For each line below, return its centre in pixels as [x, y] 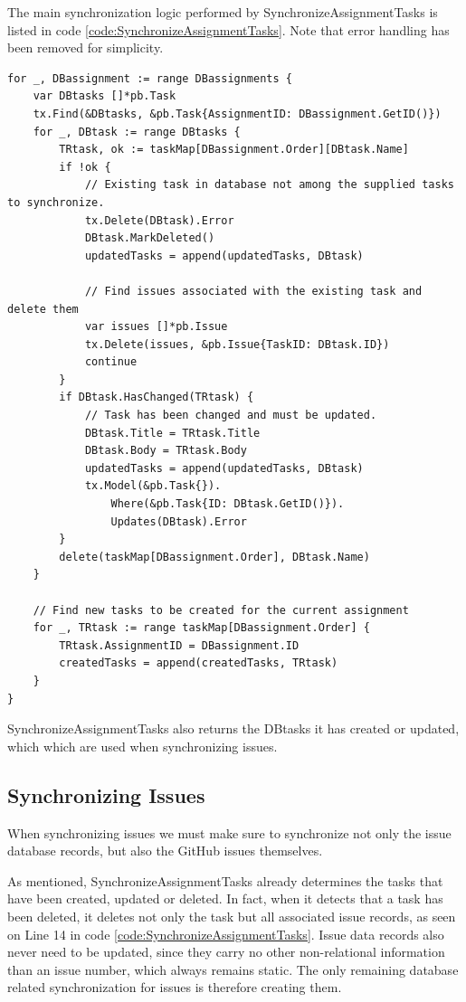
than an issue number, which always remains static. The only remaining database [233, 969]
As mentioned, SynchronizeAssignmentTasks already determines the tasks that [225, 880]
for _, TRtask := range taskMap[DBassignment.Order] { [201, 628]
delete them [43, 309]
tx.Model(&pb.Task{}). [153, 486]
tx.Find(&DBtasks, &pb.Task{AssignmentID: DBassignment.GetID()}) [237, 113]
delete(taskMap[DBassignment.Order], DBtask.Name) [214, 557]
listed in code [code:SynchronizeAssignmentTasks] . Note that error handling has [228, 29]
